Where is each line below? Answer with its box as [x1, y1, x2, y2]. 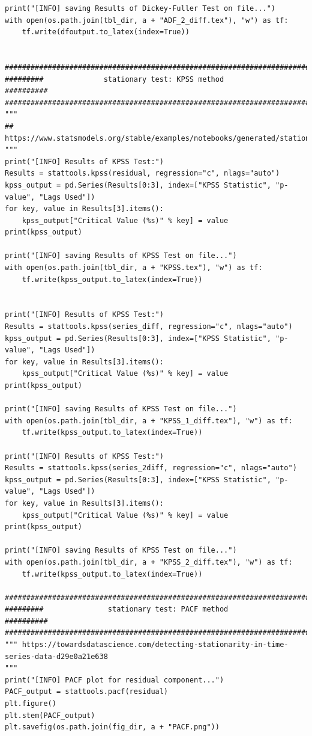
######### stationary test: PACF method [5, 605, 229, 614]
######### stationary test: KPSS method [5, 75, 224, 84]
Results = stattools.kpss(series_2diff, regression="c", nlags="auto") [5, 464, 297, 473]
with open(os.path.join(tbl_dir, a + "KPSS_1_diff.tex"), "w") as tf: [5, 416, 293, 425]
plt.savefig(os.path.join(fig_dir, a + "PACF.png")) [5, 723, 220, 732]
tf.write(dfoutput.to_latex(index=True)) [22, 28, 190, 37]
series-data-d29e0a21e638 [5, 652, 108, 661]
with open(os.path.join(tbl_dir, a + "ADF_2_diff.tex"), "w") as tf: [5, 16, 289, 25]
